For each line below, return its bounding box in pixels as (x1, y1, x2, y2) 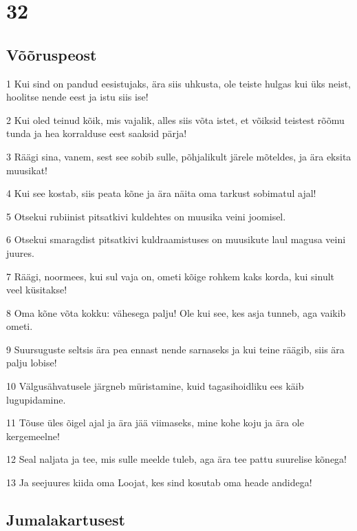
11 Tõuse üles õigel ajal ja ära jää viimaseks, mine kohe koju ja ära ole (6, 415, 304, 430)
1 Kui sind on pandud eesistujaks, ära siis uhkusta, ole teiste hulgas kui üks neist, (6, 76, 351, 90)
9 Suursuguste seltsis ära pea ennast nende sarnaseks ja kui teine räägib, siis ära (6, 342, 345, 356)
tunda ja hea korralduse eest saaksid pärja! (6, 126, 187, 140)
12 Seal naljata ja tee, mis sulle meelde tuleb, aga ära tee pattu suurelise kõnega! (6, 452, 347, 466)
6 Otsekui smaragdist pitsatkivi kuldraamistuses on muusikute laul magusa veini (6, 232, 346, 247)
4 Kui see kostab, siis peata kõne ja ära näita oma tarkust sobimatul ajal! (6, 186, 316, 200)
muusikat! (6, 163, 47, 177)
